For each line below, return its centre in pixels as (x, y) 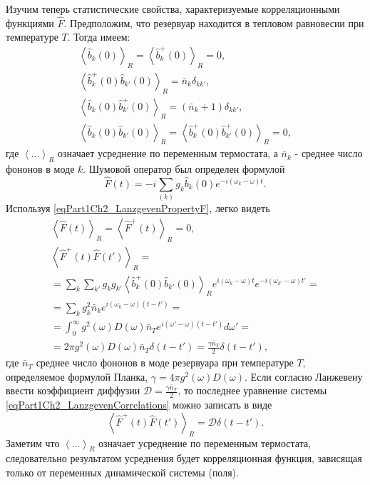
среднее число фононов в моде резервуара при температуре (165, 362)
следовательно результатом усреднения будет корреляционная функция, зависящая (184, 458)
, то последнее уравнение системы (252, 390)
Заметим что (33, 442)
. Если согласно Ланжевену (304, 376)
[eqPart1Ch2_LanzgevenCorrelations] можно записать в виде (139, 405)
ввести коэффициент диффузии (73, 390)
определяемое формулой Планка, (77, 376)
